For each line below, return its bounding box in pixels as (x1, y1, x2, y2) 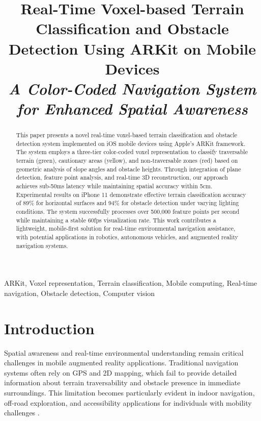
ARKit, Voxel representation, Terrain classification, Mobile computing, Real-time (4, 278, 257, 288)
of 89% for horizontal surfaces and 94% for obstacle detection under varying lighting (16, 199, 239, 207)
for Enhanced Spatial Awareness (17, 98, 248, 119)
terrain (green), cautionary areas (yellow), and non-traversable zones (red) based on (16, 156, 238, 165)
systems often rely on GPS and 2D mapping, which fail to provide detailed (4, 367, 237, 378)
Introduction (4, 317, 95, 338)
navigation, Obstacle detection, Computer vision (4, 287, 155, 298)
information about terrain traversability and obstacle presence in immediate (4, 377, 241, 388)
